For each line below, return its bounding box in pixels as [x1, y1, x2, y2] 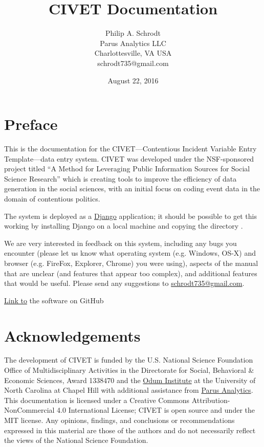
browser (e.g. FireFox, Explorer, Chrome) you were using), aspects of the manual [4, 257, 258, 268]
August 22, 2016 [107, 75, 159, 85]
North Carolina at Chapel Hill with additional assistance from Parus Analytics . [4, 385, 253, 395]
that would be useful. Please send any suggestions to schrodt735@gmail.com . [4, 278, 245, 288]
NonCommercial [4, 405, 55, 415]
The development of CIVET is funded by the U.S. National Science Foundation [4, 354, 253, 365]
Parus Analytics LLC [100, 37, 166, 48]
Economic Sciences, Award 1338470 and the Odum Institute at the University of [4, 374, 256, 385]
